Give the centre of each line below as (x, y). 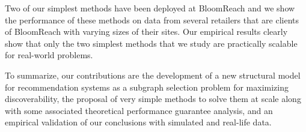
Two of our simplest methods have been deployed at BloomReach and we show (150, 8)
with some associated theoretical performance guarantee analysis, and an (139, 110)
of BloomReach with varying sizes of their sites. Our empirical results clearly (146, 31)
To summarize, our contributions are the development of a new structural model (153, 75)
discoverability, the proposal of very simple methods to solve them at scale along (153, 99)
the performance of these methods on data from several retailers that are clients (152, 19)
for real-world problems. (49, 55)
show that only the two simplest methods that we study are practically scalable (151, 43)
